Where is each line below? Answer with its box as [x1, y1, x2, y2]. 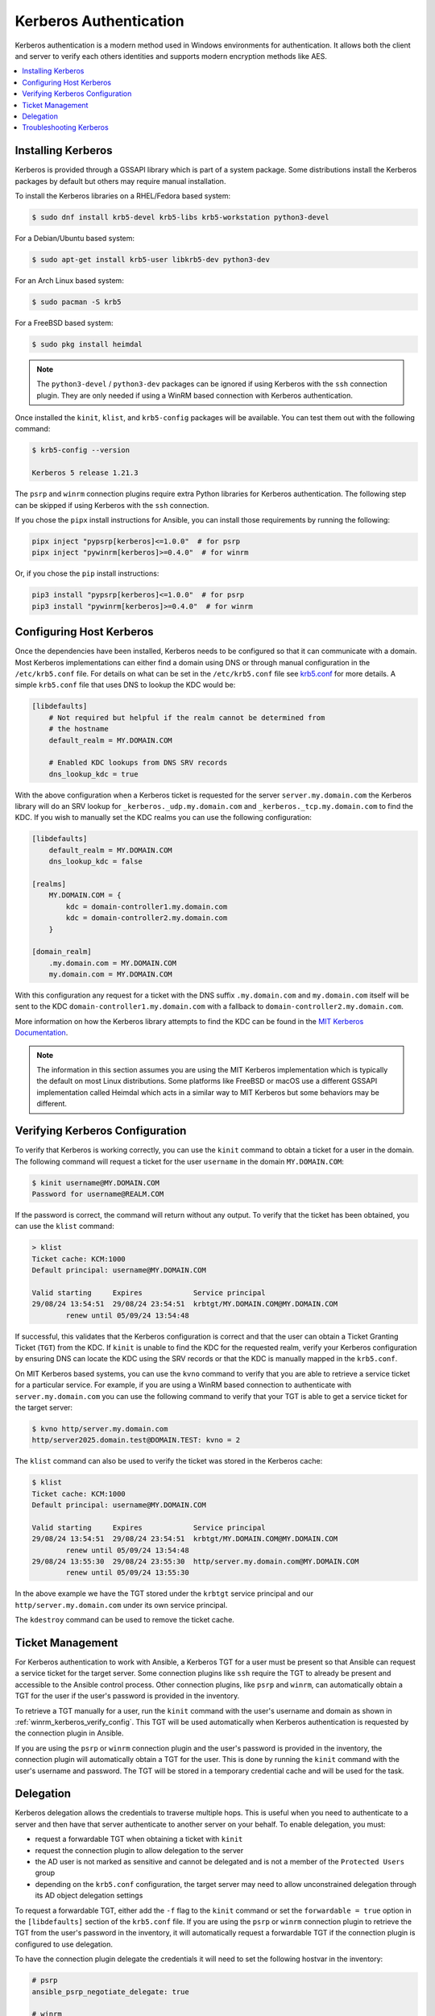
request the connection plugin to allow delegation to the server [35, 1845, 244, 1855]
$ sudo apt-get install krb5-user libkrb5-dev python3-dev [31, 255, 270, 264]
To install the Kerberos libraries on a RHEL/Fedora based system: [14, 190, 231, 201]
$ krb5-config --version [31, 446, 130, 455]
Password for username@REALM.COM [31, 1189, 164, 1198]
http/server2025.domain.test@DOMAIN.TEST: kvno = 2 [31, 1435, 241, 1445]
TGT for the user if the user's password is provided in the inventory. [14, 1691, 240, 1701]
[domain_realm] [31, 948, 92, 956]
